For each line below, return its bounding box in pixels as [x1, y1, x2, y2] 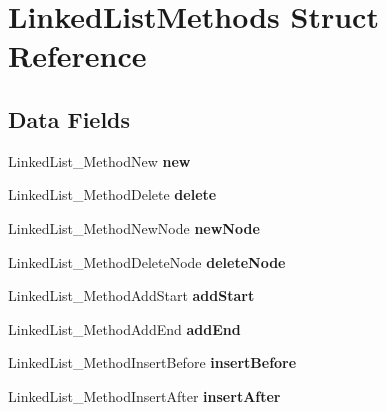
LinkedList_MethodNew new [8, 150, 191, 171]
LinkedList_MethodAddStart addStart [8, 285, 255, 306]
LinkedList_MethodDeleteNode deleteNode [8, 251, 286, 272]
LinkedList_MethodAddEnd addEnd [8, 318, 241, 339]
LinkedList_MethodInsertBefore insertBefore [8, 352, 297, 373]
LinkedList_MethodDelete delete [8, 184, 217, 205]
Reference [8, 35, 147, 76]
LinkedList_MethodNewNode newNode [8, 217, 260, 238]
